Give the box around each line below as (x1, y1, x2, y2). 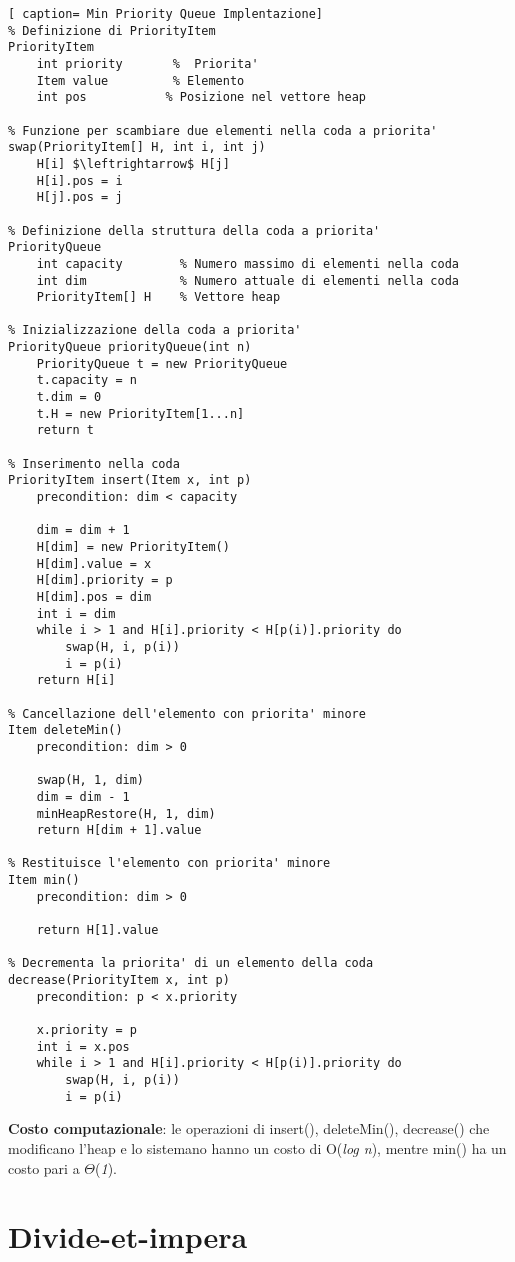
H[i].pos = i (36, 173, 123, 188)
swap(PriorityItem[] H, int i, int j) (8, 140, 266, 155)
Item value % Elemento (36, 73, 245, 88)
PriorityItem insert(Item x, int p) (8, 473, 252, 488)
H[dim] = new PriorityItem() (36, 540, 230, 554)
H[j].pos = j (36, 190, 123, 205)
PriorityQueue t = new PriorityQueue (36, 356, 288, 371)
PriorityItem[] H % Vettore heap (36, 290, 281, 305)
